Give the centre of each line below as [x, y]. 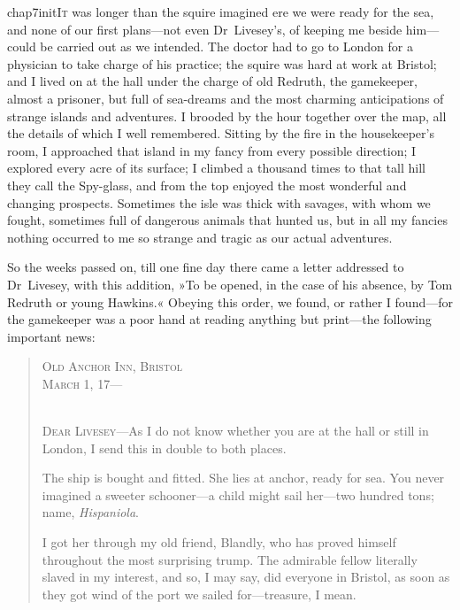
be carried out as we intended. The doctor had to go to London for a [226, 46]
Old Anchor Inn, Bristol [112, 366]
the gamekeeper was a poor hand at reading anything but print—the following [219, 319]
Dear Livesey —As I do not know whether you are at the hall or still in [235, 431]
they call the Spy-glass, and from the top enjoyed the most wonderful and [207, 185]
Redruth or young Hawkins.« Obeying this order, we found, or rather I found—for [230, 301]
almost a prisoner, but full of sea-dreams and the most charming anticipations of [226, 98]
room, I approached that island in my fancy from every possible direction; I [212, 150]
